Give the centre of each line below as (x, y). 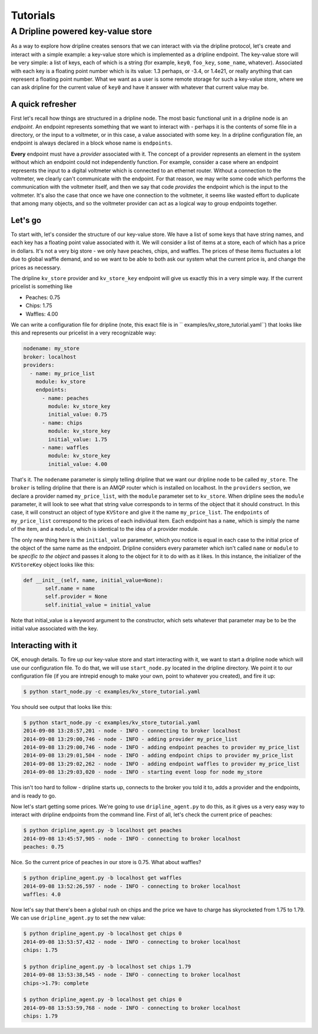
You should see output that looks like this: (61, 707)
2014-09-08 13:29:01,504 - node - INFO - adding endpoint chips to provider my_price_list (158, 756)
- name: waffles (65, 448)
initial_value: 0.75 (78, 415)
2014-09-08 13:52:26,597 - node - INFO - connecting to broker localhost (132, 886)
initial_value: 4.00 (78, 464)
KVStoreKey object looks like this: (53, 564)
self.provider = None (76, 597)
